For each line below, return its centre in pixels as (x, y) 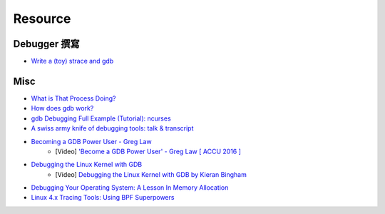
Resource (42, 19)
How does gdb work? (62, 108)
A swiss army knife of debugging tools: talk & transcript (112, 128)
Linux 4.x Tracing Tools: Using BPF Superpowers (103, 198)
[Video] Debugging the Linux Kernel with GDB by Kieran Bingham (151, 174)
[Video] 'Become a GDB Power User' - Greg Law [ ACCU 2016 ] (148, 151)
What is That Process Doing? (74, 98)
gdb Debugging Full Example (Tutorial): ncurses (101, 118)
